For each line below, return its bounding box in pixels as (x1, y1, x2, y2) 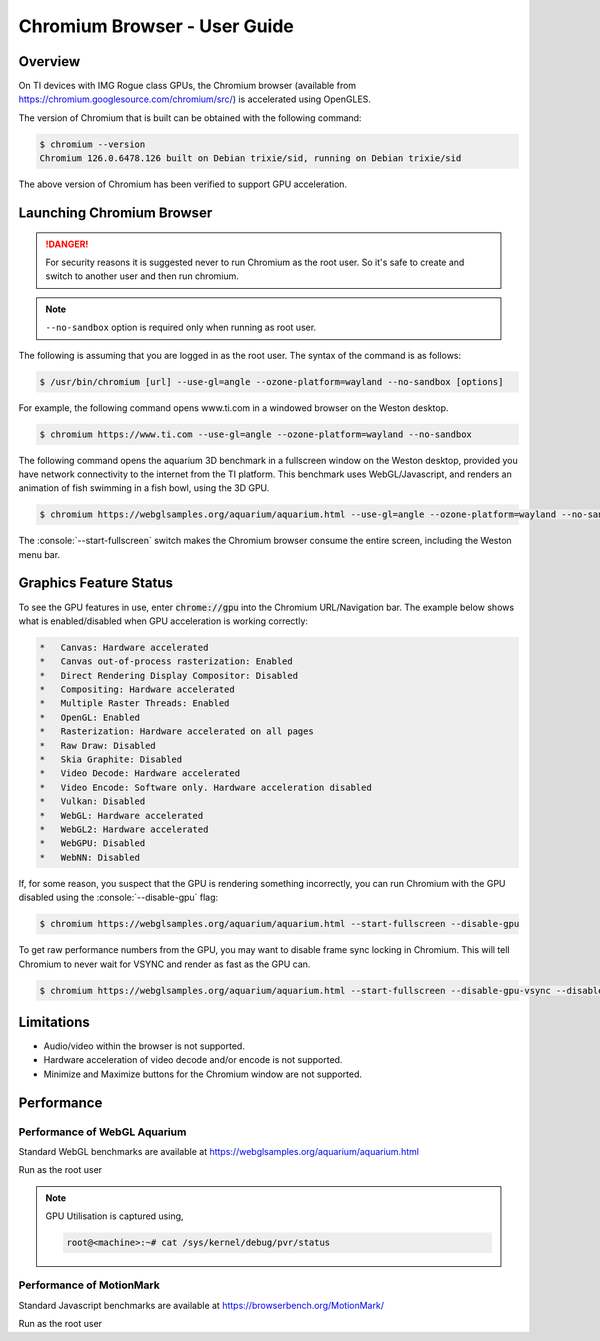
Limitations (18, 1013, 90, 1030)
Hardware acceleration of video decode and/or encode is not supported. (43, 1054, 343, 1066)
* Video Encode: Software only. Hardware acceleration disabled (39, 781, 372, 793)
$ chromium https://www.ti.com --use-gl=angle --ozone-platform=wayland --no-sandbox (39, 428, 472, 440)
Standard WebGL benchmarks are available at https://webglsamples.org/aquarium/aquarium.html (18, 1145, 420, 1157)
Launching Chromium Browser (18, 205, 213, 222)
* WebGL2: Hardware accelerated (39, 824, 209, 835)
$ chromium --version (39, 138, 146, 150)
